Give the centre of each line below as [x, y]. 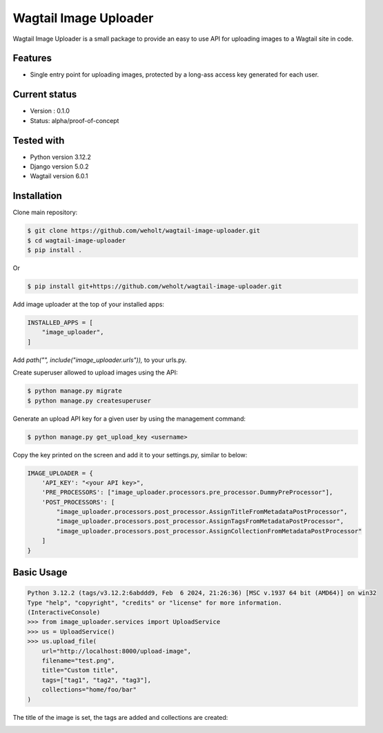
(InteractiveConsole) [64, 612]
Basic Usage [40, 572]
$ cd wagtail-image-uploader [77, 240]
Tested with [39, 141]
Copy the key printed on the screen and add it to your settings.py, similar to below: [130, 455]
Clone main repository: [45, 212]
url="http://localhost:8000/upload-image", [116, 651]
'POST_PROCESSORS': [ [78, 502]
